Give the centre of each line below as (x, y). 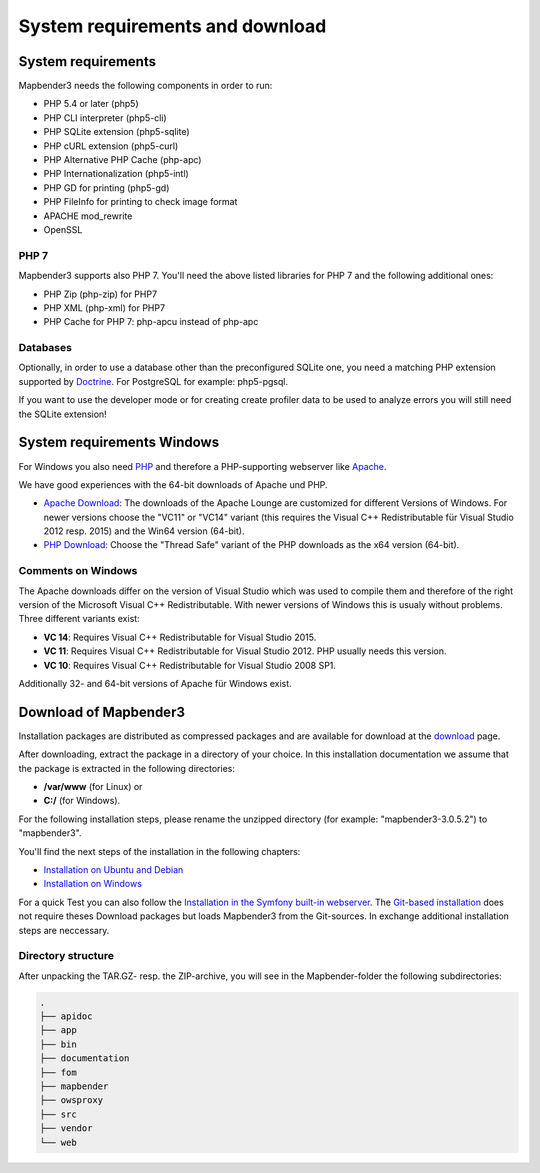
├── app (58, 1030)
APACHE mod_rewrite (88, 216)
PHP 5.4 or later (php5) (91, 104)
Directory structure (66, 956)
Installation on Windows (92, 884)
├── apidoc (66, 1016)
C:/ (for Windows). (82, 801)
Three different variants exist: (79, 619)
